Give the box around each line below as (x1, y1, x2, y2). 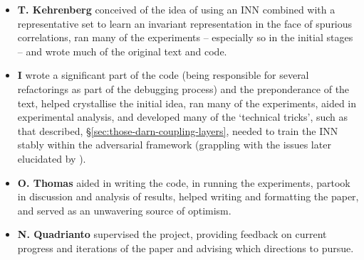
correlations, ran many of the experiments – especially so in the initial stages (17, 30, 353, 45)
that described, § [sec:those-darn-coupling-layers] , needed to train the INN (17, 123, 338, 138)
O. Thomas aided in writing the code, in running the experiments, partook (17, 175, 350, 190)
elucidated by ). (17, 151, 86, 166)
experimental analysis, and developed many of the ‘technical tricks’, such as (17, 109, 348, 124)
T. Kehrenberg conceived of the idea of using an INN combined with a (17, 2, 336, 16)
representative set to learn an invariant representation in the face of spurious (17, 16, 353, 31)
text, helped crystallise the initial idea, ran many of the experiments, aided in (17, 95, 356, 110)
